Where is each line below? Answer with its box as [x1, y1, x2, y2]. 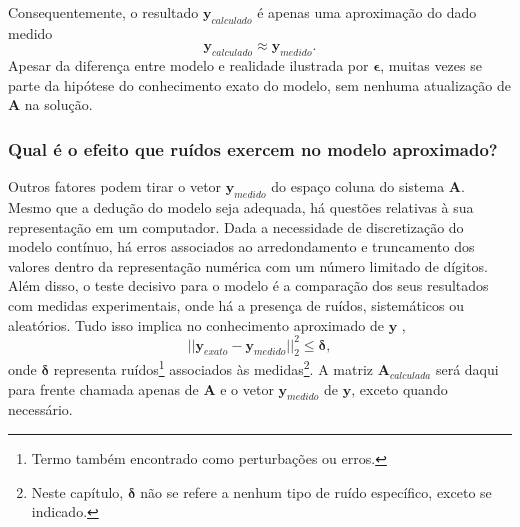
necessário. [8, 399, 73, 420]
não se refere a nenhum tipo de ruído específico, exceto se [140, 481, 492, 502]
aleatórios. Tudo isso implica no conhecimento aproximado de [8, 314, 384, 335]
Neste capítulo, [31, 481, 124, 502]
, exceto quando [351, 378, 448, 399]
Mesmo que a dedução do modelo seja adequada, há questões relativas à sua [8, 196, 474, 217]
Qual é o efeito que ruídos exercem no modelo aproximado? [8, 136, 498, 161]
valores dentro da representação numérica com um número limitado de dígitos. [8, 255, 488, 276]
